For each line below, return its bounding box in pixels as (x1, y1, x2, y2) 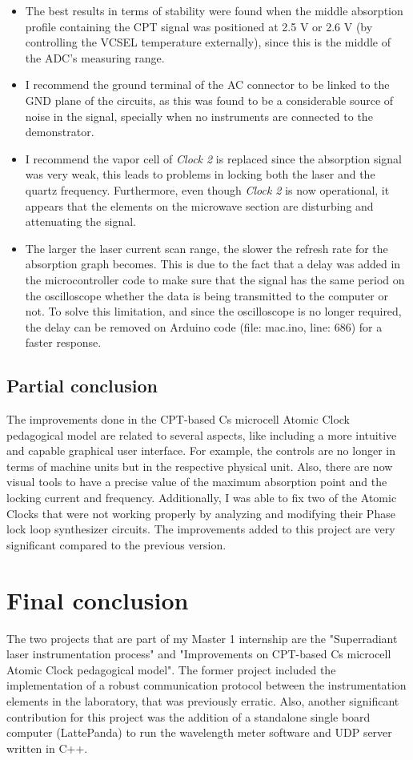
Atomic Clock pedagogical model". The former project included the (6, 661, 336, 678)
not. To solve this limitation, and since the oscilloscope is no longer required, (25, 303, 402, 320)
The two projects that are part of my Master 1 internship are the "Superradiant (6, 629, 398, 646)
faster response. (25, 334, 102, 351)
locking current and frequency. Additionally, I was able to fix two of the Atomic (6, 489, 397, 506)
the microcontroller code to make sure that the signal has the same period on (25, 271, 405, 288)
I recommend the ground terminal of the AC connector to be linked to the (25, 76, 390, 93)
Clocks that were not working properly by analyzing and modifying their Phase (6, 505, 395, 521)
